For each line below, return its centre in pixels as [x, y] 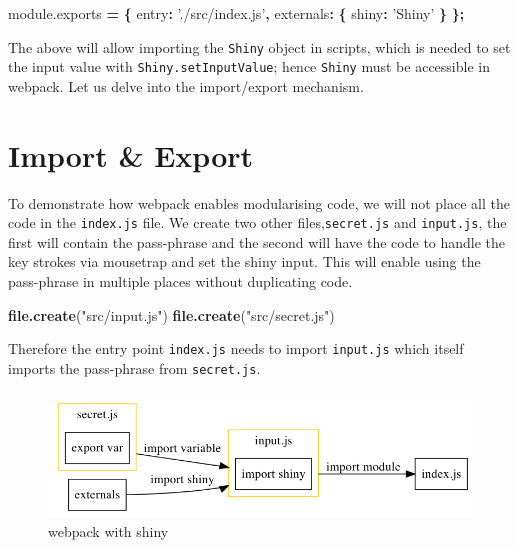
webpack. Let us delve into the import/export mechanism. [186, 85]
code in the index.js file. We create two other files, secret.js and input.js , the [257, 222]
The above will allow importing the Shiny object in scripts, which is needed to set [259, 46]
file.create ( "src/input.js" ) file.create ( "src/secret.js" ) [171, 314]
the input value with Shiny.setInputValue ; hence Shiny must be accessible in [249, 66]
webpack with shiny [108, 530]
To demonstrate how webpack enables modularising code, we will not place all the [259, 202]
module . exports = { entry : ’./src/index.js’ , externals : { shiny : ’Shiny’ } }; [236, 13]
